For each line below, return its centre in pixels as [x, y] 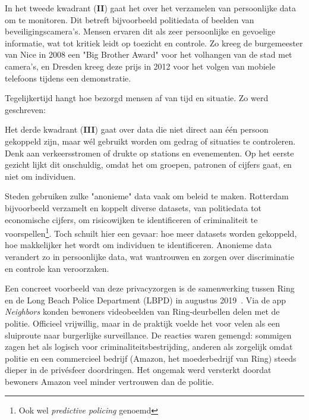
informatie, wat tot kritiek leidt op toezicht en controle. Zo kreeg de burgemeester [154, 43]
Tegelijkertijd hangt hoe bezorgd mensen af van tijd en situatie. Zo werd [137, 98]
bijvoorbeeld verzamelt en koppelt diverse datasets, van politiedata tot [133, 207]
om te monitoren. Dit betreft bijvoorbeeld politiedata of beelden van [130, 19]
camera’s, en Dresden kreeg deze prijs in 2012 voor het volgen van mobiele [140, 66]
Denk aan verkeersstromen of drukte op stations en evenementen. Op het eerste [149, 153]
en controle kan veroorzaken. [57, 268]
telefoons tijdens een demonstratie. [68, 78]
